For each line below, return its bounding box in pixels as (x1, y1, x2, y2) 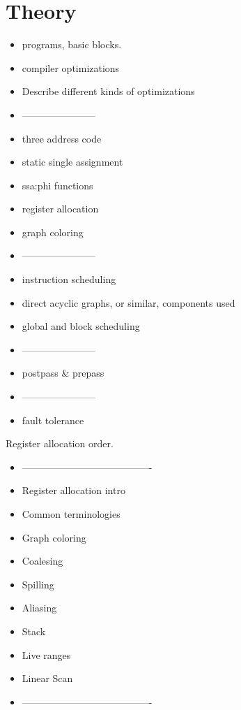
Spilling (22, 577, 54, 591)
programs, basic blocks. (22, 37, 122, 52)
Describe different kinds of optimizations (22, 84, 195, 99)
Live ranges (22, 647, 71, 662)
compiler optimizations (22, 60, 120, 75)
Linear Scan (22, 671, 73, 686)
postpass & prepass (22, 365, 104, 380)
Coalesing (22, 553, 63, 568)
